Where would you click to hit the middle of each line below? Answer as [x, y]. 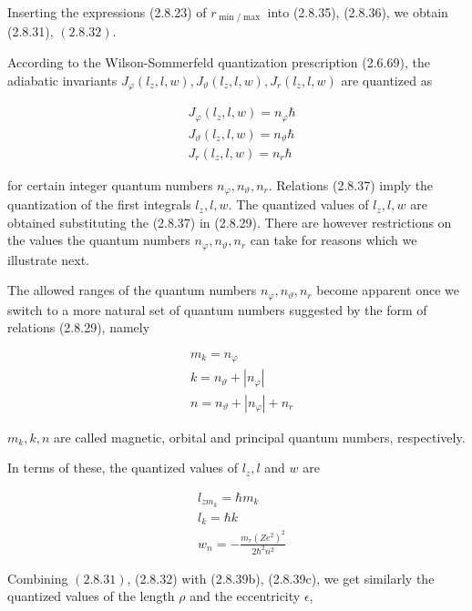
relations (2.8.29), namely [79, 327]
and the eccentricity [245, 596]
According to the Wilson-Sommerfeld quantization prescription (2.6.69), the [219, 62]
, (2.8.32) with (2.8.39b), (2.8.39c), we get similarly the [281, 578]
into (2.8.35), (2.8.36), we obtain [358, 12]
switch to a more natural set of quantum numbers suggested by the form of [217, 309]
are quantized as [387, 80]
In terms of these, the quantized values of [123, 468]
